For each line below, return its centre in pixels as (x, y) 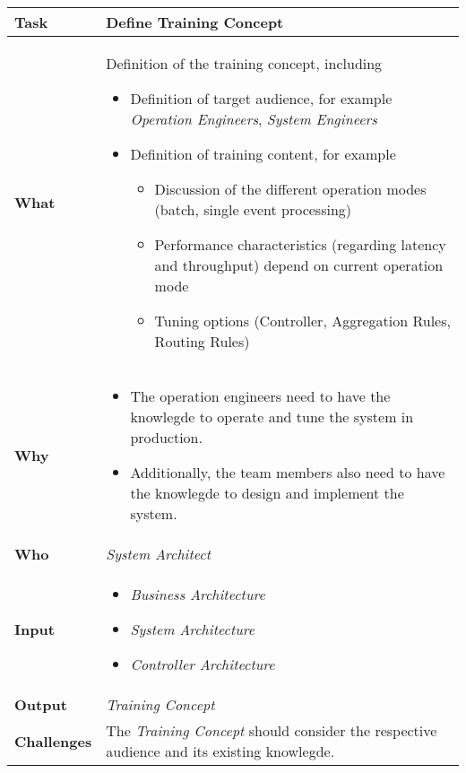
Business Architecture (198, 594)
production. (166, 437)
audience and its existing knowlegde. (220, 751)
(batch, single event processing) (253, 209)
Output (41, 704)
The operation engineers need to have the (260, 396)
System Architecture (193, 629)
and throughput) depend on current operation (299, 265)
